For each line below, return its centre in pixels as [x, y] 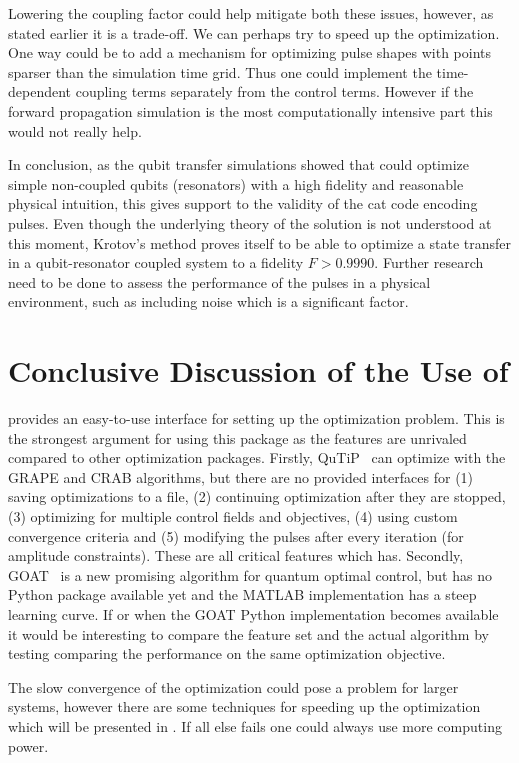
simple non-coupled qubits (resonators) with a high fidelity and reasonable [236, 183]
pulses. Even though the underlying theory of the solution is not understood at [250, 222]
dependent [40, 91]
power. [28, 745]
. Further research [429, 262]
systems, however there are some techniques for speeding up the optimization [244, 706]
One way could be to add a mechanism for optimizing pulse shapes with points [250, 52]
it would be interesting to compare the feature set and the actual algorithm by [248, 633]
